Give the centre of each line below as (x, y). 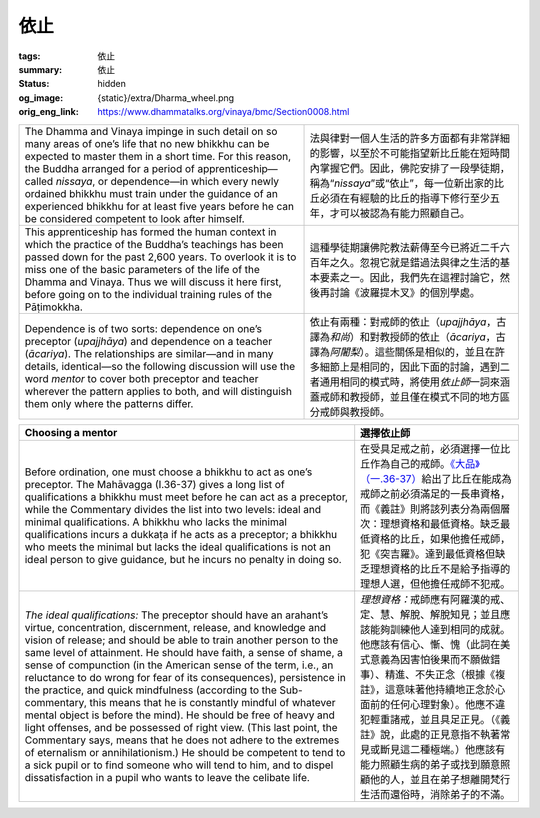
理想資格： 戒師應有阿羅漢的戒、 (435, 599)
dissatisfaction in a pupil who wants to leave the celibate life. (167, 777)
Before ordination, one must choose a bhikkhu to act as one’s (168, 472)
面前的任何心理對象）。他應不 (428, 704)
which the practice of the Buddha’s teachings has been (154, 244)
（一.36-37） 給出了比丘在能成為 (436, 478)
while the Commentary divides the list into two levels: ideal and (173, 509)
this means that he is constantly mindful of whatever (212, 702)
